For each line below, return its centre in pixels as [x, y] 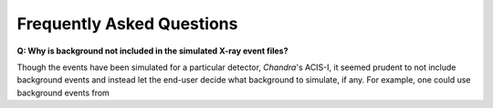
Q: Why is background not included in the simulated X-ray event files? [152, 51]
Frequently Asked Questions [127, 24]
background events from [63, 93]
